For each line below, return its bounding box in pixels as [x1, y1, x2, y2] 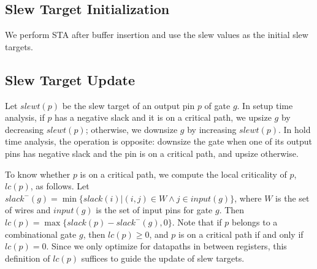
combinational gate [5, 227, 77, 240]
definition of [5, 251, 50, 264]
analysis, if [5, 111, 45, 124]
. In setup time [237, 99, 293, 112]
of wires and [5, 203, 51, 216]
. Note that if [172, 215, 222, 228]
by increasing [187, 123, 237, 135]
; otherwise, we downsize [85, 123, 178, 135]
